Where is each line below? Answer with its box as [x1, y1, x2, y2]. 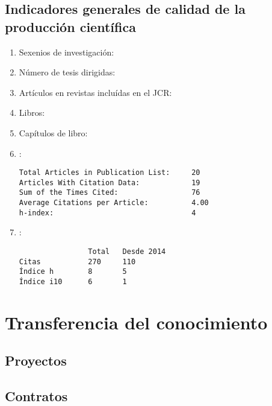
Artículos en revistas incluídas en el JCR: [19, 86, 172, 98]
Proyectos [5, 351, 67, 370]
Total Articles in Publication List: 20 [19, 168, 200, 177]
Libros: [19, 106, 45, 119]
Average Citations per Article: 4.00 [19, 198, 209, 208]
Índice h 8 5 [19, 267, 127, 276]
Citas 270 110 [19, 257, 136, 266]
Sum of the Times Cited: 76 [19, 188, 200, 197]
